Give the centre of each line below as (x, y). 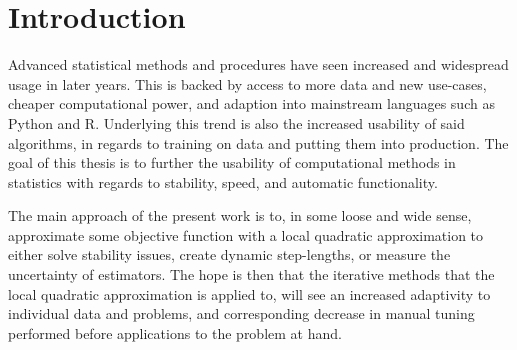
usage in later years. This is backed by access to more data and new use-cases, (247, 83)
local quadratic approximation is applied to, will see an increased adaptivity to (249, 293)
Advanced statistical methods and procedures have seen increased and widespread (258, 64)
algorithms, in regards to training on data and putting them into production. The (258, 142)
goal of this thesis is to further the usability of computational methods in (232, 162)
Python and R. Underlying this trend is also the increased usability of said (236, 122)
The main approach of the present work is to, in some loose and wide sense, (240, 215)
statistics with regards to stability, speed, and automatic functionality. (223, 181)
